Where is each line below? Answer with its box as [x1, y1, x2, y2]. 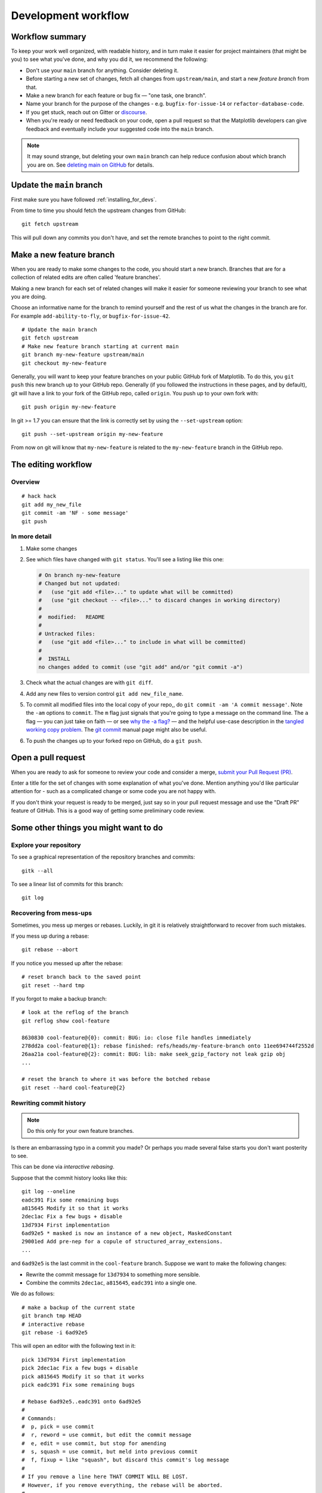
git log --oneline [21, 1188, 76, 1195]
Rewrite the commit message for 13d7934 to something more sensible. [26, 1271, 200, 1278]
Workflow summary [11, 32, 86, 42]
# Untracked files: [38, 630, 95, 637]
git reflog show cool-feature [21, 1017, 110, 1024]
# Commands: [21, 1415, 57, 1421]
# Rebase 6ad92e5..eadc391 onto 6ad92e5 [21, 1398, 141, 1405]
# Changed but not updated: [38, 580, 120, 587]
